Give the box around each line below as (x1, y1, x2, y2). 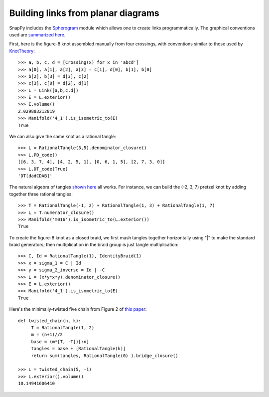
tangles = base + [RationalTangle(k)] (31, 346, 126, 352)
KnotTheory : (9, 48, 35, 54)
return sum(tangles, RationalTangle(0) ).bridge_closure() (31, 353, 179, 359)
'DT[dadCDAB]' (18, 173, 52, 179)
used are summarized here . (9, 31, 66, 37)
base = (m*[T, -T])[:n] (31, 339, 89, 344)
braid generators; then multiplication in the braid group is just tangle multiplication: (9, 242, 179, 248)
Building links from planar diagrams (9, 7, 159, 18)
